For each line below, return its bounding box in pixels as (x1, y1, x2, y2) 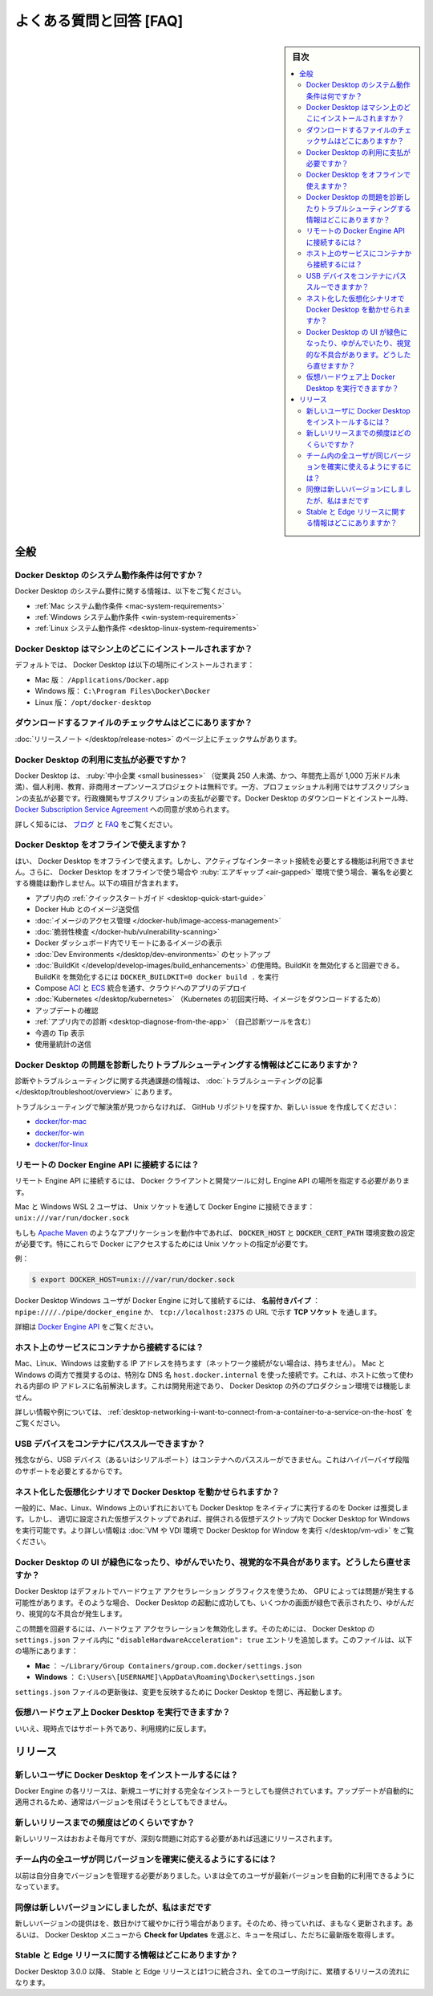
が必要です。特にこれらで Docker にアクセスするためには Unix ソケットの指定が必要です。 (14, 1239, 313, 1249)
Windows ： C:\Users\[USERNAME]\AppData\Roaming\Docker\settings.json (34, 1672, 315, 1682)
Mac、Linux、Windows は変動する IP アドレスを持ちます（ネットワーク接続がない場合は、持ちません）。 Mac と (14, 1359, 386, 1368)
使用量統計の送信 (34, 1039, 91, 1049)
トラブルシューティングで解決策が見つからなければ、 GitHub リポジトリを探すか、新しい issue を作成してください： (14, 1102, 400, 1111)
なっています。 (14, 1881, 63, 1891)
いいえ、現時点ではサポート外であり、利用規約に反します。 (14, 1723, 211, 1733)
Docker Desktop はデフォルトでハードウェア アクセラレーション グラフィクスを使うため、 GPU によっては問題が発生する (14, 1587, 415, 1596)
